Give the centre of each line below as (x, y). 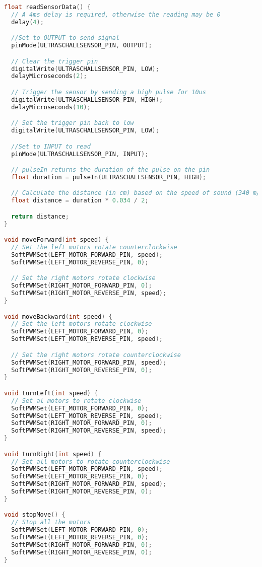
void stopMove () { (35, 515)
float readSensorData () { (47, 7)
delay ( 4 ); (27, 22)
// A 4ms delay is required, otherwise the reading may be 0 (116, 14)
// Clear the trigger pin (55, 61)
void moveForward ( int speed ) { (56, 240)
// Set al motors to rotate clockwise (76, 401)
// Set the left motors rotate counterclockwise (94, 247)
